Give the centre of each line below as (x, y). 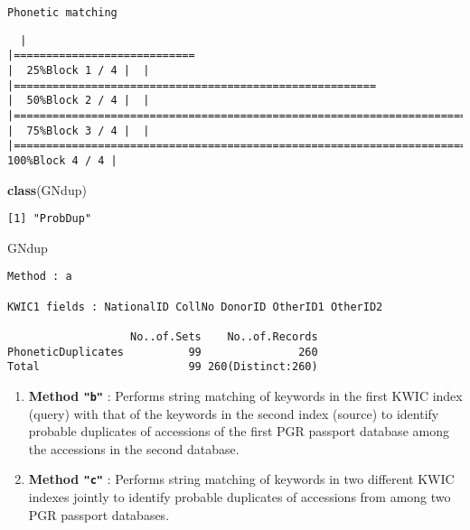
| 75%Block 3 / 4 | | (79, 130)
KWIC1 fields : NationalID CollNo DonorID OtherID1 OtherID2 (195, 307)
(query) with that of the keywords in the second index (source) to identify (234, 413)
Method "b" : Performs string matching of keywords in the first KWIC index (245, 395)
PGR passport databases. (99, 514)
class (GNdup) (47, 189)
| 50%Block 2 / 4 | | (79, 101)
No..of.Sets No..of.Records (224, 337)
